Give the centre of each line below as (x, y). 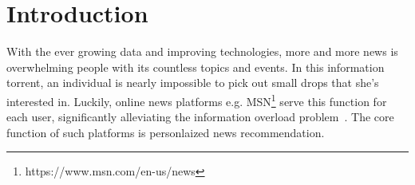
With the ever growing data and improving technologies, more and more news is (202, 51)
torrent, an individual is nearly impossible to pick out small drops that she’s (193, 83)
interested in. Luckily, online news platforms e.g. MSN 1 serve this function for (197, 100)
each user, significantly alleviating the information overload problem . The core (200, 117)
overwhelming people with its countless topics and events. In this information (196, 67)
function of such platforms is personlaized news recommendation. (166, 132)
